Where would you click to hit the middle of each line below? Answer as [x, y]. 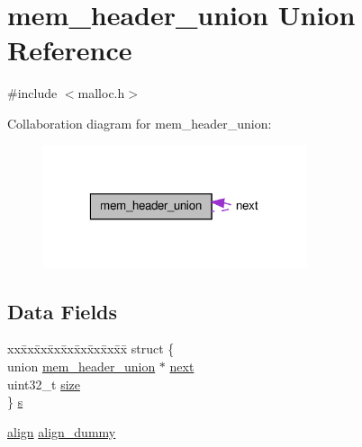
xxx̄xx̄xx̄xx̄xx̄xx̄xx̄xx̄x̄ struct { [91, 349]
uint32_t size [44, 384]
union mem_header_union [81, 366]
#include [32, 93]
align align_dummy [62, 431]
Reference [70, 50]
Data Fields [63, 311]
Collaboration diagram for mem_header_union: [140, 123]
